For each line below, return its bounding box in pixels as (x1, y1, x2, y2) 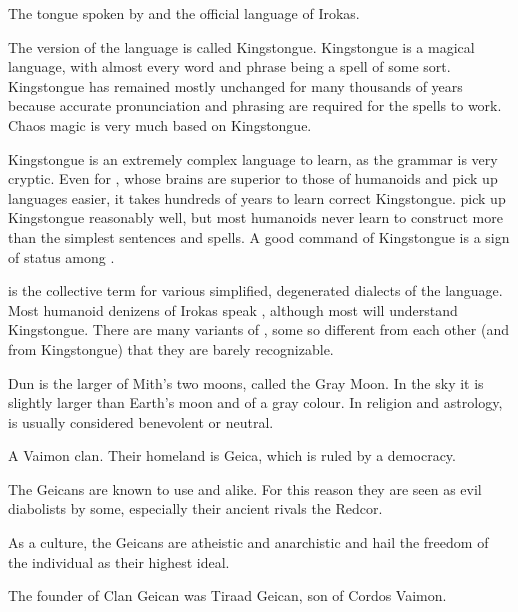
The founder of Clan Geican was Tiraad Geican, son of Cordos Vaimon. (8, 585, 447, 606)
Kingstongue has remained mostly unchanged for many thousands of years (8, 75, 463, 96)
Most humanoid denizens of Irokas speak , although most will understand (8, 299, 458, 320)
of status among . (8, 246, 115, 267)
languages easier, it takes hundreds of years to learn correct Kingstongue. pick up (8, 187, 506, 208)
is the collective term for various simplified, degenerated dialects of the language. (8, 280, 503, 301)
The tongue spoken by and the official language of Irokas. (8, 3, 360, 23)
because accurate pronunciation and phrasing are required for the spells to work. (8, 95, 502, 116)
